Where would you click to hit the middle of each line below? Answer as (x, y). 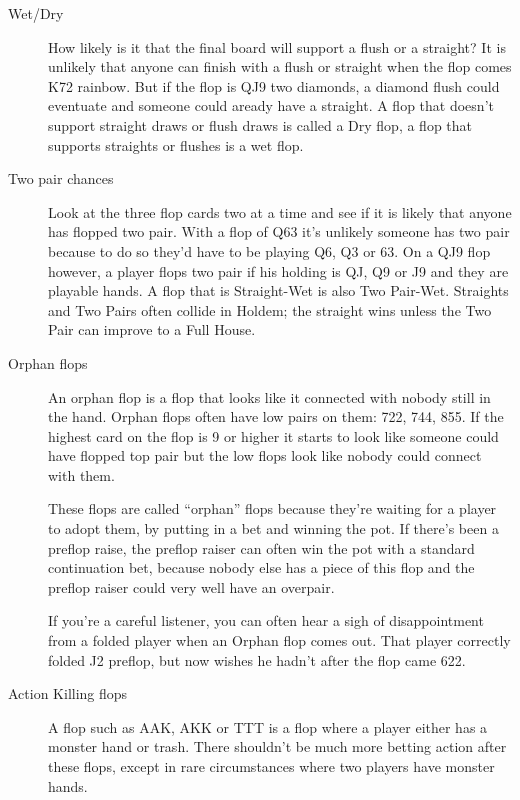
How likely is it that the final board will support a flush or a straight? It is (277, 46)
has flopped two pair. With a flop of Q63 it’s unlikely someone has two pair (279, 231)
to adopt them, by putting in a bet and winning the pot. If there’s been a (273, 528)
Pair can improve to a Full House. (152, 329)
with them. (81, 474)
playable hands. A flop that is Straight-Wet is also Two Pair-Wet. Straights (278, 290)
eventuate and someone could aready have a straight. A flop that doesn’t (271, 105)
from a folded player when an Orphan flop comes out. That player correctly (279, 640)
